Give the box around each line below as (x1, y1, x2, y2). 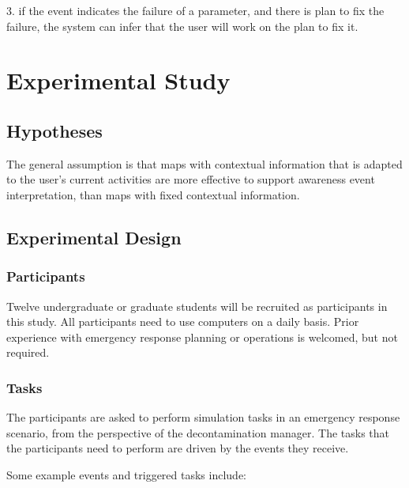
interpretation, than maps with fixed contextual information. (6, 186, 300, 202)
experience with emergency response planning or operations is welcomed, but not (6, 328, 398, 345)
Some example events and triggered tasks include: (6, 466, 247, 482)
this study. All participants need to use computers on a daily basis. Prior (6, 313, 359, 330)
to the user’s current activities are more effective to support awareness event (6, 171, 375, 187)
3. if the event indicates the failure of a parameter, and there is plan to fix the (6, 2, 385, 18)
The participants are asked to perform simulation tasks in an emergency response (6, 409, 400, 426)
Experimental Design (6, 225, 182, 249)
